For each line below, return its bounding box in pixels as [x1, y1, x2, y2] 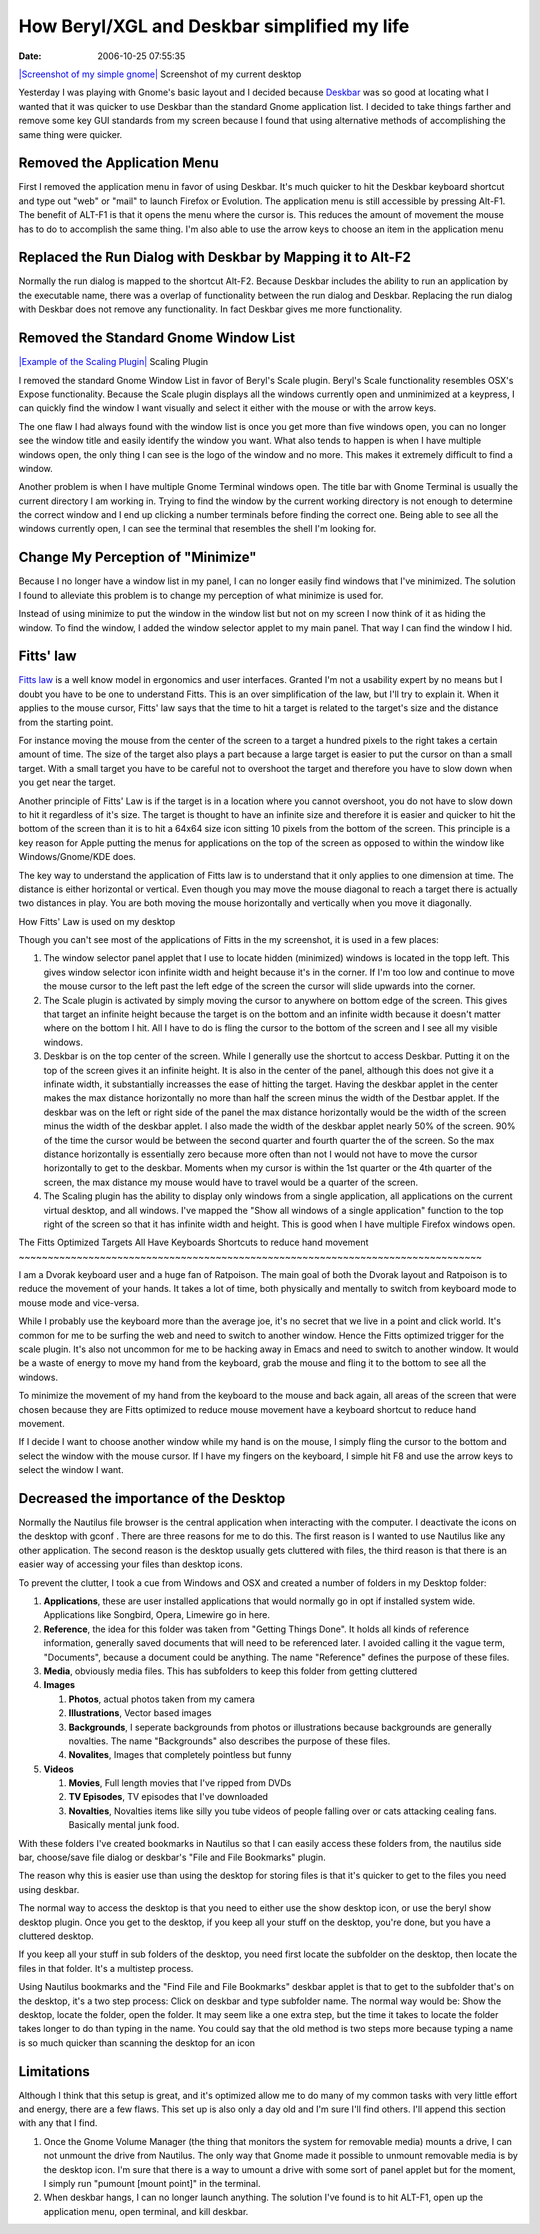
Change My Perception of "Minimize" [18, 549, 257, 566]
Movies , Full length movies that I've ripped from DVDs [68, 1777, 292, 1789]
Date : [18, 50, 42, 62]
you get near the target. [18, 776, 116, 789]
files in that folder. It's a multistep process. [18, 1962, 194, 1974]
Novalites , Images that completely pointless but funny [68, 1749, 292, 1761]
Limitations [18, 2063, 90, 2080]
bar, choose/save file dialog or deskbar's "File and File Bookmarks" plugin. [18, 1851, 327, 1864]
